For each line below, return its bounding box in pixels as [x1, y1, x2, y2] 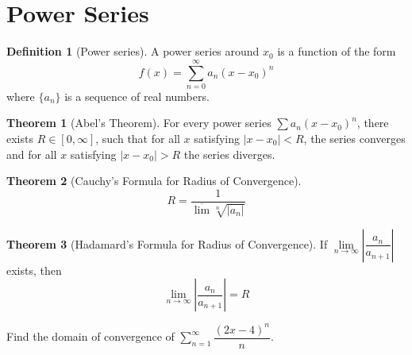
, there [356, 114, 389, 131]
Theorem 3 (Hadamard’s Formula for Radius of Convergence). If [6, 235, 328, 252]
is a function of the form [277, 43, 396, 60]
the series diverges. [183, 145, 275, 162]
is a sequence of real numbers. [64, 87, 210, 104]
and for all [6, 145, 57, 162]
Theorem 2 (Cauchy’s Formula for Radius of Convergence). [6, 172, 302, 189]
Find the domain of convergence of [6, 328, 175, 345]
